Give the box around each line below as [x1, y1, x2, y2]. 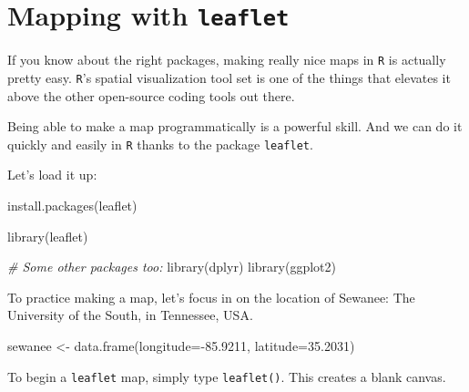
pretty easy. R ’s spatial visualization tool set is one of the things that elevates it [7, 67, 451, 87]
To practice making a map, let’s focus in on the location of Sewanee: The [7, 287, 415, 306]
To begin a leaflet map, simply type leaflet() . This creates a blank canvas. [7, 366, 446, 386]
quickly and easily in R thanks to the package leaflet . [7, 134, 313, 153]
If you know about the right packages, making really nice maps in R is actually [7, 50, 446, 69]
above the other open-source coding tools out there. [7, 86, 295, 105]
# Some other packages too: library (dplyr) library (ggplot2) [7, 257, 336, 276]
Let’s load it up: [7, 165, 97, 184]
